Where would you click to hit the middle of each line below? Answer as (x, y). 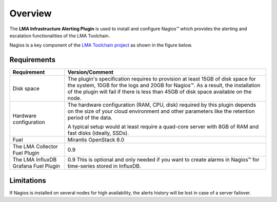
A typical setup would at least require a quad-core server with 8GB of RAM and (163, 127)
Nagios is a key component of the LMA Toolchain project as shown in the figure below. (101, 45)
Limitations (28, 180)
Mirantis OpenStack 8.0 (96, 140)
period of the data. (90, 118)
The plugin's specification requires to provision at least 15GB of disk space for (162, 79)
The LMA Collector (35, 147)
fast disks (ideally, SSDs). (98, 133)
